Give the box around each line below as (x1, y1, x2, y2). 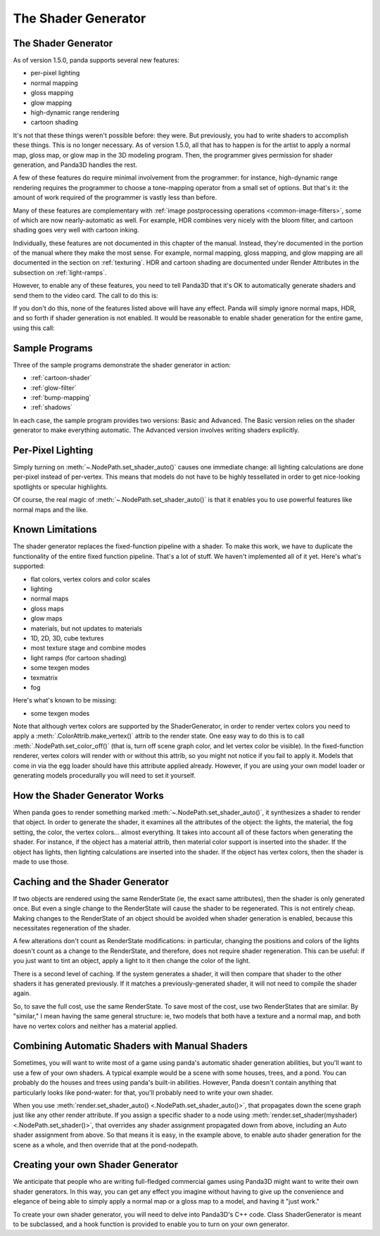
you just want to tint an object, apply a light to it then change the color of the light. (13, 957, 251, 965)
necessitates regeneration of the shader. (13, 923, 131, 932)
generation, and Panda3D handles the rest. (13, 160, 137, 169)
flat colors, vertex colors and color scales (30, 574, 151, 584)
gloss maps (30, 604, 65, 612)
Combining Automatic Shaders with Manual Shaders (13, 1040, 248, 1052)
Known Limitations (13, 524, 98, 536)
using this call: (13, 324, 56, 332)
